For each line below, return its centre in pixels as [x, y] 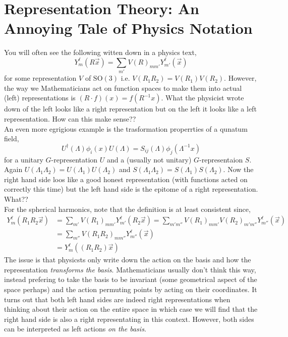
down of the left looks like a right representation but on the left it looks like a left [130, 109]
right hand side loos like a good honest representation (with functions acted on [126, 179]
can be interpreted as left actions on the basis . [75, 329]
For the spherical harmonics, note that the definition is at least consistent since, [127, 209]
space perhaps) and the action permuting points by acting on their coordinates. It [131, 289]
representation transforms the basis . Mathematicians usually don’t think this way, [130, 269]
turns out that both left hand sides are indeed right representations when [117, 299]
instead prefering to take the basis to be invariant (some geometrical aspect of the [131, 279]
